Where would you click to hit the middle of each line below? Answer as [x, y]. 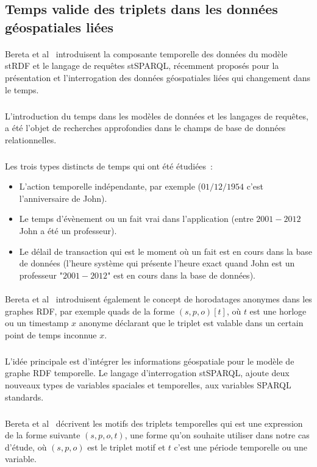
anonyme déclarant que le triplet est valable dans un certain [191, 323]
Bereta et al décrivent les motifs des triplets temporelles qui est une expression [154, 423]
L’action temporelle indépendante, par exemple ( [110, 186]
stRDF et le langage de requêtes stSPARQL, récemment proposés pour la [142, 66]
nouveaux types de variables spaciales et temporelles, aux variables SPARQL [148, 384]
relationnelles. [31, 139]
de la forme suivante [43, 435]
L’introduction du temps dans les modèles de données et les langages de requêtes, [157, 116]
